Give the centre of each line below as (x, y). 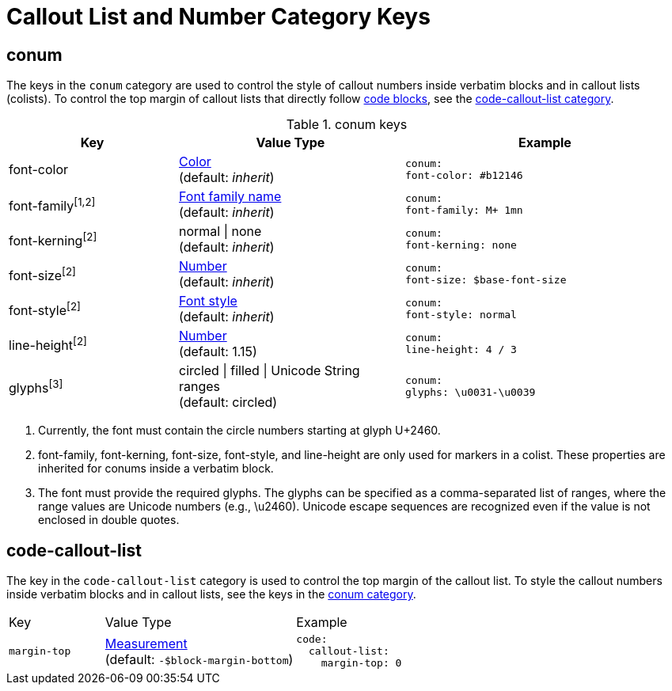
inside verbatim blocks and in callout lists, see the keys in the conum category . (211, 594)
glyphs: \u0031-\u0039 (470, 393)
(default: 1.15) (218, 352)
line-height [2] (48, 344)
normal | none (220, 232)
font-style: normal (461, 315)
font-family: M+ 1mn (464, 211)
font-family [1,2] (52, 204)
